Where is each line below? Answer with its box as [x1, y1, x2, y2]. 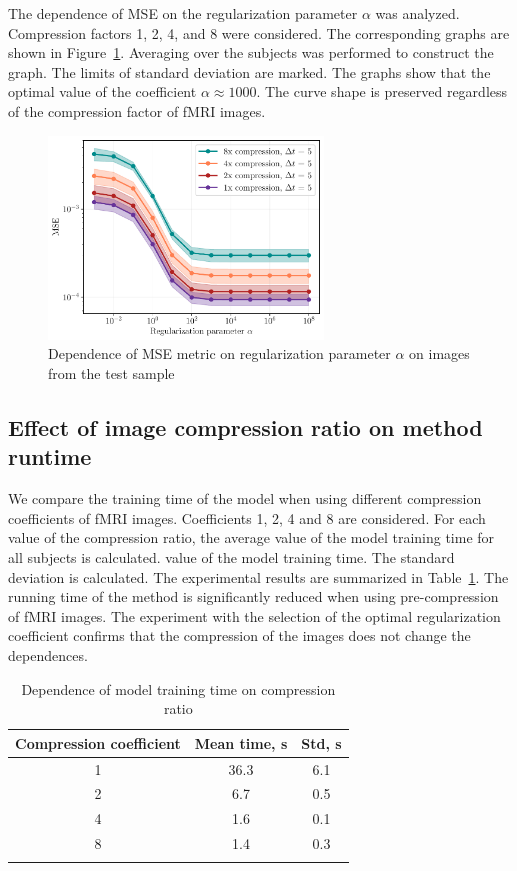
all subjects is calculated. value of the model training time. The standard [8, 546, 455, 567]
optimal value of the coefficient [8, 81, 197, 102]
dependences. [8, 644, 88, 665]
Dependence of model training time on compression [21, 678, 336, 699]
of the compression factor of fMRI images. [8, 100, 266, 121]
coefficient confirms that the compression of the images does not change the [8, 625, 471, 646]
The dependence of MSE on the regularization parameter [8, 3, 358, 23]
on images [409, 343, 470, 364]
